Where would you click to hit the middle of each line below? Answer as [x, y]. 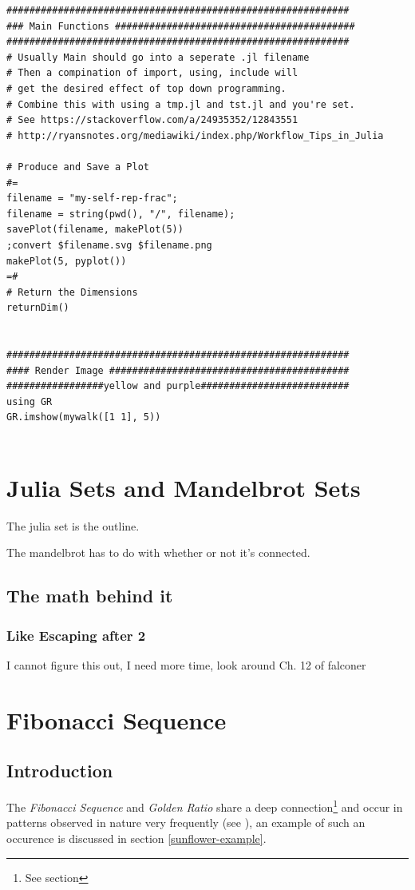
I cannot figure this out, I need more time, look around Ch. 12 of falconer [186, 664]
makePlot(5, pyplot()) [67, 261]
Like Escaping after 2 [76, 635]
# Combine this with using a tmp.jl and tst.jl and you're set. [181, 104]
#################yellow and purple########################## [178, 386]
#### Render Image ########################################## [178, 370]
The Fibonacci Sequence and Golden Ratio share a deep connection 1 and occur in [205, 806]
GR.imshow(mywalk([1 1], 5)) [84, 417]
